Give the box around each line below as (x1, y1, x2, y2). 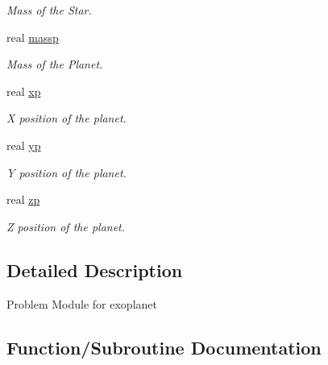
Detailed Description (6, 257, 183, 282)
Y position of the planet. (6, 164, 127, 180)
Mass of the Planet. (6, 56, 103, 73)
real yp (6, 136, 41, 153)
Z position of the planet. (6, 218, 126, 234)
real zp (6, 191, 40, 208)
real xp (6, 82, 41, 99)
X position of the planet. (6, 110, 127, 127)
